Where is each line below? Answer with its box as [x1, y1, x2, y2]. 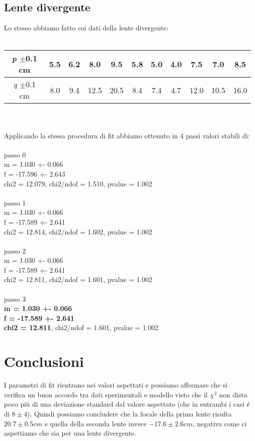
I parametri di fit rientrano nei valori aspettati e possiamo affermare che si [4, 380, 228, 390]
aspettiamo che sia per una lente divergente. [4, 428, 136, 438]
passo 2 [4, 245, 26, 256]
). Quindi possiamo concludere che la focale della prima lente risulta [27, 408, 232, 418]
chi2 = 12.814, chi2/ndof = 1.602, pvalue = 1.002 [4, 226, 153, 236]
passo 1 [4, 197, 26, 208]
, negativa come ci [192, 418, 247, 428]
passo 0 [4, 149, 26, 159]
